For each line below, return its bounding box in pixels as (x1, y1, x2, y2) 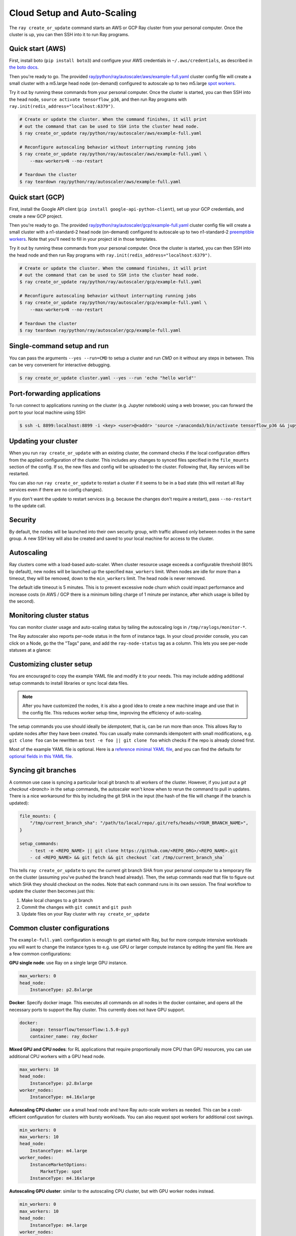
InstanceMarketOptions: (30, 1162, 87, 1167)
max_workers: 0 (19, 973, 56, 979)
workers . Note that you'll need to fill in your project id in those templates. (9, 236, 157, 242)
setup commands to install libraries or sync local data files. (9, 680, 129, 686)
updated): (9, 800, 29, 806)
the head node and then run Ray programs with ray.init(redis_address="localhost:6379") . (9, 252, 212, 258)
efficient (9, 1114, 26, 1120)
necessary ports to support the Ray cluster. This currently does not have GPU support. (9, 1007, 185, 1013)
